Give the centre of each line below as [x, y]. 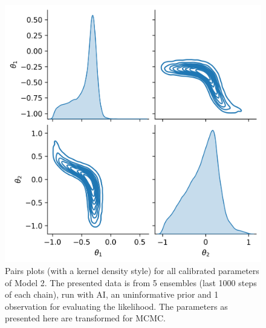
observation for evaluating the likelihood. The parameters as [116, 306]
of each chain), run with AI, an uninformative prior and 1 [112, 294]
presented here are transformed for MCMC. [85, 318]
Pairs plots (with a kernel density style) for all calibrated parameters [132, 270]
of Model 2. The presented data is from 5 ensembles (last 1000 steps [131, 282]
